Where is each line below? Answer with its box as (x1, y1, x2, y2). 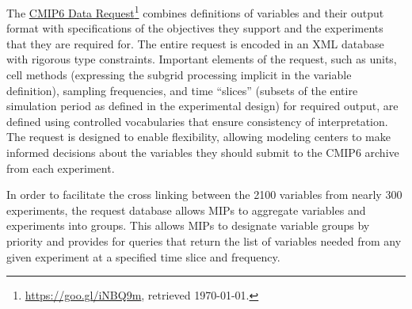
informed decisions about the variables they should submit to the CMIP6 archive (6, 144, 399, 160)
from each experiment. (6, 159, 115, 176)
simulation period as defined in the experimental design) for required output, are (6, 97, 399, 114)
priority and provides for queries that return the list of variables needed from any (6, 232, 402, 249)
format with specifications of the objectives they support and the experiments (6, 20, 383, 36)
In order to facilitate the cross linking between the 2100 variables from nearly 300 (6, 186, 402, 203)
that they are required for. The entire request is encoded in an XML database (6, 35, 384, 51)
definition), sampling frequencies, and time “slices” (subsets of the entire (6, 82, 358, 98)
